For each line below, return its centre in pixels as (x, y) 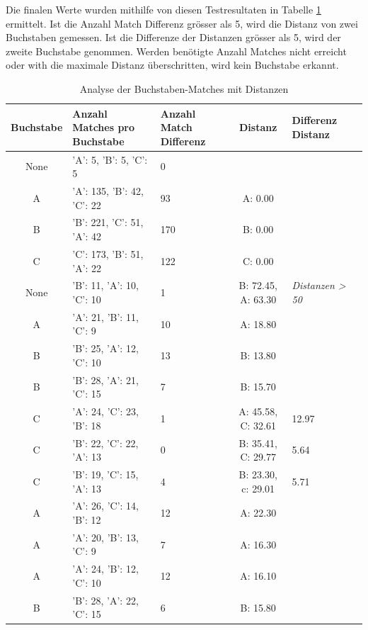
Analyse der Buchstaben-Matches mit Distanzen (184, 88)
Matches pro (104, 127)
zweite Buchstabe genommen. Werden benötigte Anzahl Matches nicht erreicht (176, 51)
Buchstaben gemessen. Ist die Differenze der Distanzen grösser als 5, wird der (173, 37)
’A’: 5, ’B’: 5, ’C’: (110, 159)
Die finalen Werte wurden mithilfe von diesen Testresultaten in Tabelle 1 (163, 9)
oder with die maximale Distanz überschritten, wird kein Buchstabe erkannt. (172, 65)
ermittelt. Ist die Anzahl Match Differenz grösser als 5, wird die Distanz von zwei (182, 23)
